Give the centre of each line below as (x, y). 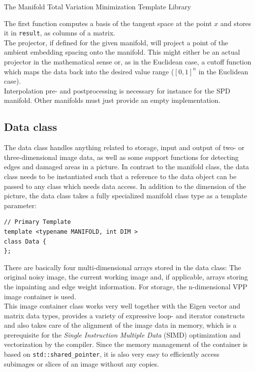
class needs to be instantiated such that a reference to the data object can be (120, 176)
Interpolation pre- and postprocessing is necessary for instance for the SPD (117, 90)
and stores (236, 23)
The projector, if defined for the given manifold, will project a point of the (116, 42)
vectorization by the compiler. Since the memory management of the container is (126, 344)
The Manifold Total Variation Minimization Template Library (97, 6)
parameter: (20, 205)
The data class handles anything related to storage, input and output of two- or (124, 147)
